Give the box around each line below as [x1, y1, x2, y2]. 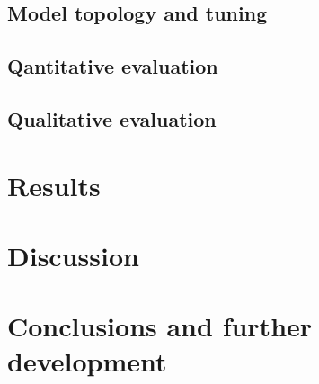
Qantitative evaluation [7, 52, 218, 80]
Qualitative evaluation [7, 104, 217, 132]
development [7, 343, 167, 380]
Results [7, 166, 101, 203]
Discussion [7, 237, 139, 273]
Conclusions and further [7, 308, 313, 344]
